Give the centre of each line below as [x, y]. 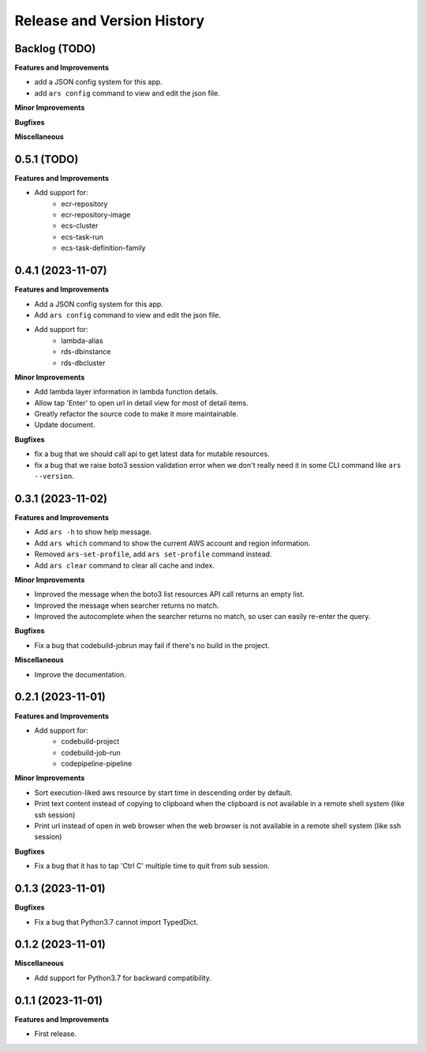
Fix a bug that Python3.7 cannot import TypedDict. [116, 922]
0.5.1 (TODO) [47, 159]
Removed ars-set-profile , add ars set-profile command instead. [153, 554]
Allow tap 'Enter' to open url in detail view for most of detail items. [141, 402]
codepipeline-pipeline [97, 764]
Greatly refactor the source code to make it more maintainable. [136, 414]
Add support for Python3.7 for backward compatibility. [123, 978]
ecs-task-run [82, 236]
